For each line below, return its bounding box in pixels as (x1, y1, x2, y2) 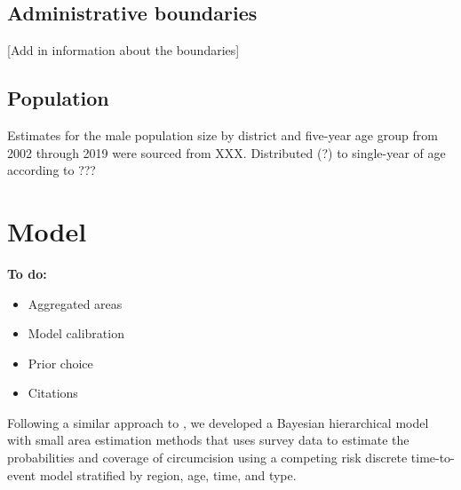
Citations (28, 383, 78, 402)
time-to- (410, 448, 455, 467)
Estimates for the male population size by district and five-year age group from (7, 126, 438, 144)
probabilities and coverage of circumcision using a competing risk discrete (7, 448, 408, 467)
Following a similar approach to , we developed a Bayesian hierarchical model (7, 413, 429, 431)
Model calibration (28, 324, 124, 343)
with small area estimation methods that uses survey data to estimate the (7, 431, 409, 449)
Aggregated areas (28, 294, 123, 312)
